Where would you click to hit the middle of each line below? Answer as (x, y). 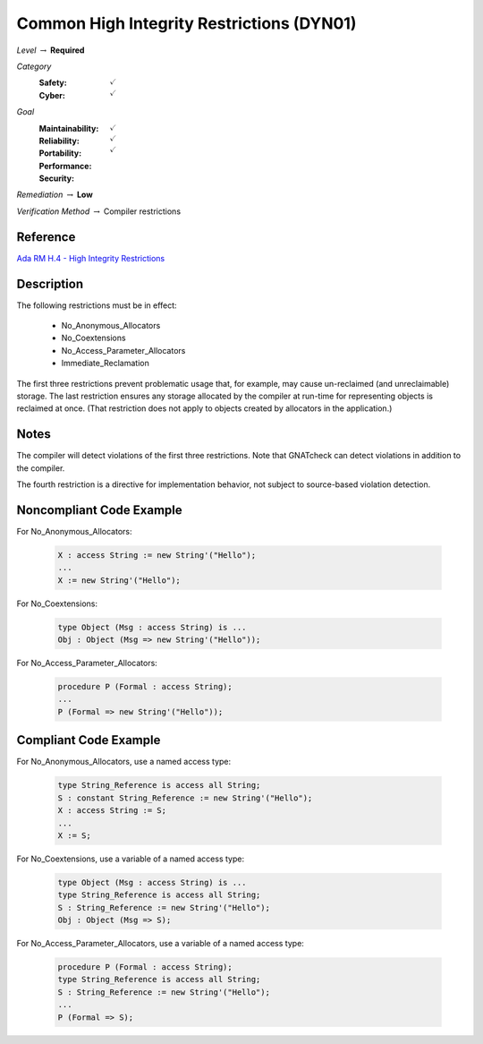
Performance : (65, 166)
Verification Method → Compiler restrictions (99, 211)
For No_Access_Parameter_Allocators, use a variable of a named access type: (160, 944)
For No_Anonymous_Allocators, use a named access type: (124, 762)
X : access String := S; (112, 811)
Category (34, 66)
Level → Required (51, 50)
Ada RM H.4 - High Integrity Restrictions (91, 258)
